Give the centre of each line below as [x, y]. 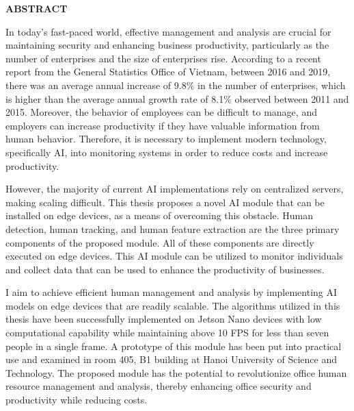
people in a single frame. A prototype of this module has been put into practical [174, 346]
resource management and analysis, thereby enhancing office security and [159, 386]
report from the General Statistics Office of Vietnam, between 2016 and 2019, [168, 72]
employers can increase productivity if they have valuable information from [163, 125]
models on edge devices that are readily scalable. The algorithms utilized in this [173, 305]
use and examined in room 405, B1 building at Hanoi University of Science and [171, 359]
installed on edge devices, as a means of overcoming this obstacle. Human [160, 215]
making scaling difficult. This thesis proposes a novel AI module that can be [165, 202]
